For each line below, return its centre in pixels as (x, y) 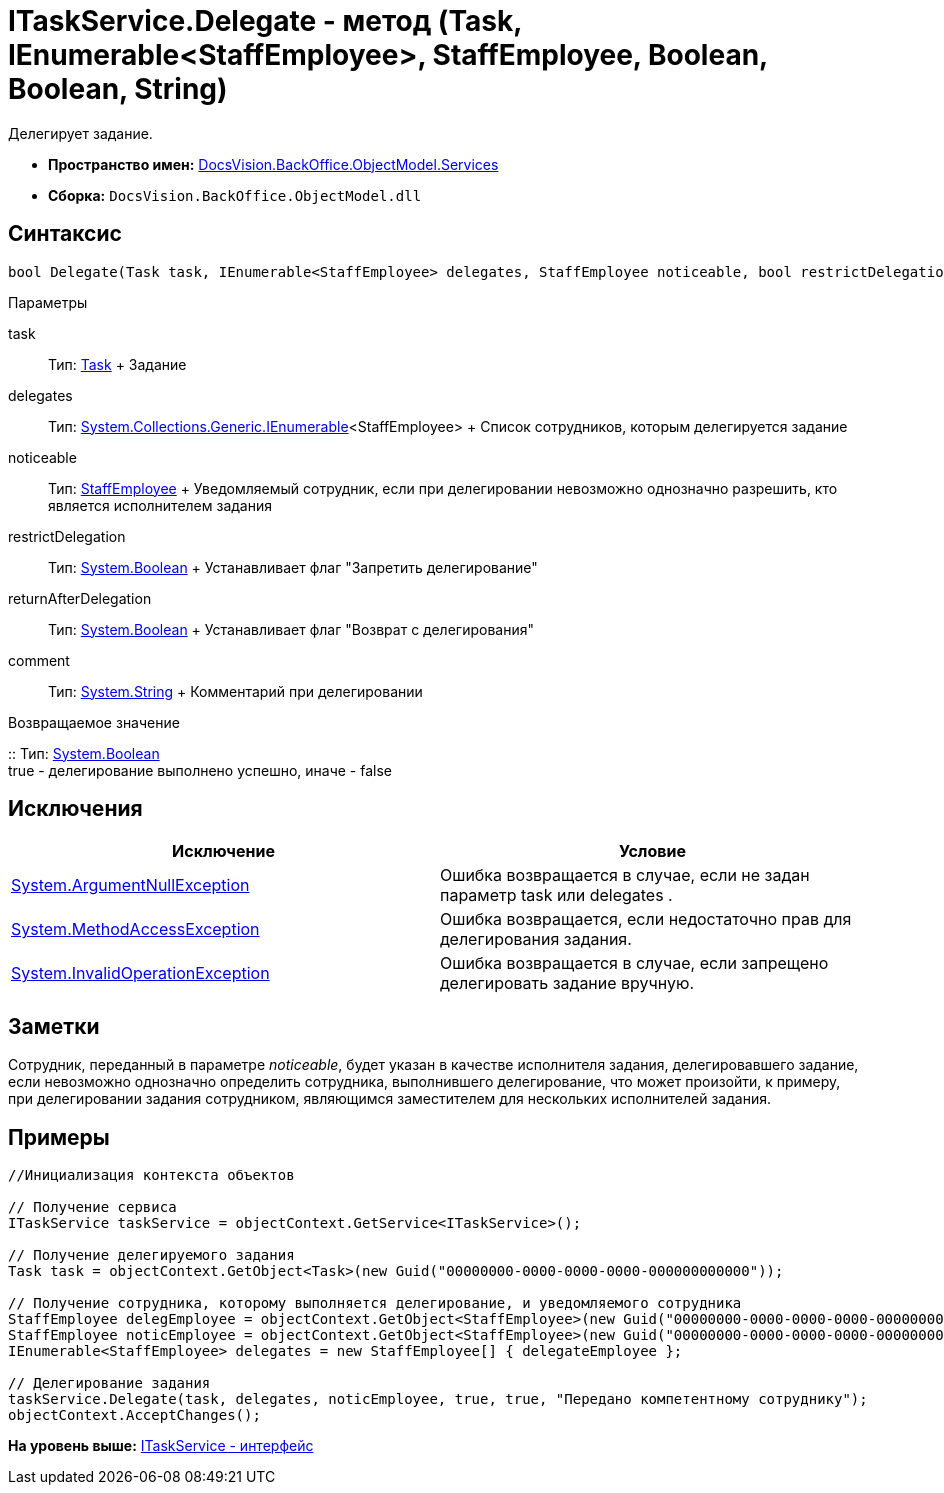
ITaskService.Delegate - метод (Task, (265, 21)
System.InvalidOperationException (140, 973)
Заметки (54, 1026)
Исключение (223, 851)
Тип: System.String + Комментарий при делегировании (235, 691)
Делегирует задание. (80, 133)
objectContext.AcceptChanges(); (134, 1415)
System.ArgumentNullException (130, 885)
